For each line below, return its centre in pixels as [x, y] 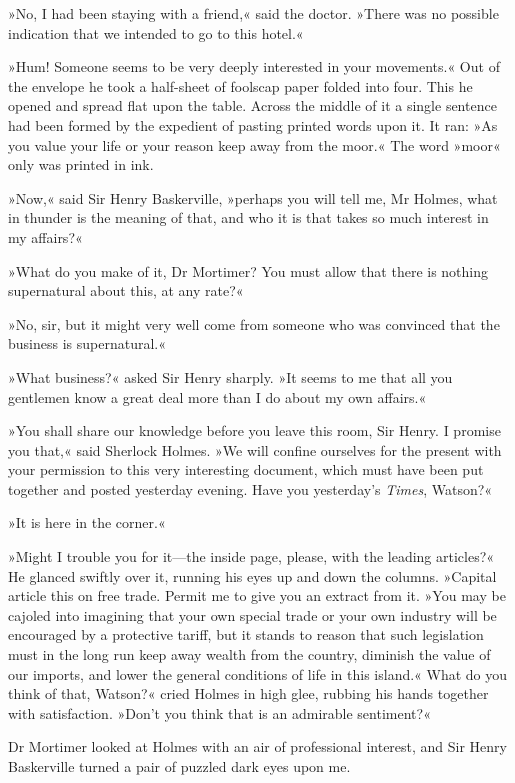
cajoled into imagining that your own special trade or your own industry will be [252, 614]
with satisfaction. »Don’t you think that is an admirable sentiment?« [219, 712]
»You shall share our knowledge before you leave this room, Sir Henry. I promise [254, 430]
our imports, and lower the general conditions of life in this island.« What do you [258, 673]
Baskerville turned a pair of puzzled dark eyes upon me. [179, 766]
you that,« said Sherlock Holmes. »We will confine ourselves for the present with [255, 449]
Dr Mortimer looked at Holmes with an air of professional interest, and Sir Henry [257, 746]
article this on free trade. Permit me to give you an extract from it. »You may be [257, 595]
